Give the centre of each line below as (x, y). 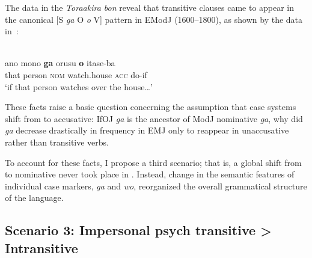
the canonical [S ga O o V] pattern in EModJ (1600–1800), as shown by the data (154, 19)
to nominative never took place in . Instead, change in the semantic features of (150, 174)
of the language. (34, 198)
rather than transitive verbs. (57, 142)
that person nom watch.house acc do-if (76, 74)
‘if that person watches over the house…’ (79, 86)
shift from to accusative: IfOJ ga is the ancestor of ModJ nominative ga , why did (154, 118)
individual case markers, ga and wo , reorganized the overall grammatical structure (156, 186)
